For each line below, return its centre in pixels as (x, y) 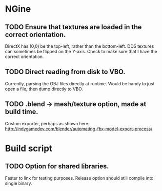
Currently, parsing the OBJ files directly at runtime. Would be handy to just (80, 83)
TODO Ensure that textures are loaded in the (73, 27)
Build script (29, 148)
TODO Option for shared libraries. (57, 166)
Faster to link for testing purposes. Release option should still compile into (79, 178)
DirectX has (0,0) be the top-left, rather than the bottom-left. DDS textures (80, 46)
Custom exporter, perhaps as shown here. (47, 123)
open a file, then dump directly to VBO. (44, 89)
